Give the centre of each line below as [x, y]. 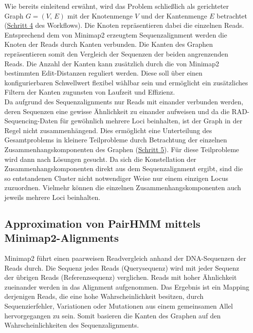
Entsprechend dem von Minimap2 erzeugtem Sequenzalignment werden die [116, 34]
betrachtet [232, 15]
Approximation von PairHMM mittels [102, 223]
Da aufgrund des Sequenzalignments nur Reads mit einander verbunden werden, [124, 101]
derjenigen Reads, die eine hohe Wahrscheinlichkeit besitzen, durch [104, 296]
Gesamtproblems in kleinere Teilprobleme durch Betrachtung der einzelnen [116, 140]
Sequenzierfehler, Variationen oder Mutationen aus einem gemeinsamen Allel [119, 306]
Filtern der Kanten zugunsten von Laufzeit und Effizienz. [90, 92]
